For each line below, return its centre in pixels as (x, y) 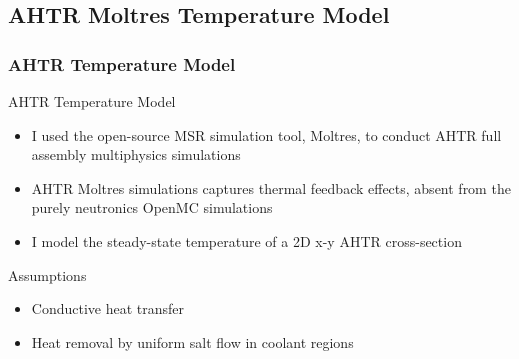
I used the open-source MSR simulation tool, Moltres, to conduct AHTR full (266, 134)
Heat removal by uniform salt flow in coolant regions (192, 341)
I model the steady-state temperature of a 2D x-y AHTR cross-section (246, 240)
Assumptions (47, 274)
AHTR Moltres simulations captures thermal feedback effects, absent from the (271, 187)
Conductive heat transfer (108, 308)
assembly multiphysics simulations (136, 154)
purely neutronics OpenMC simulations (152, 207)
